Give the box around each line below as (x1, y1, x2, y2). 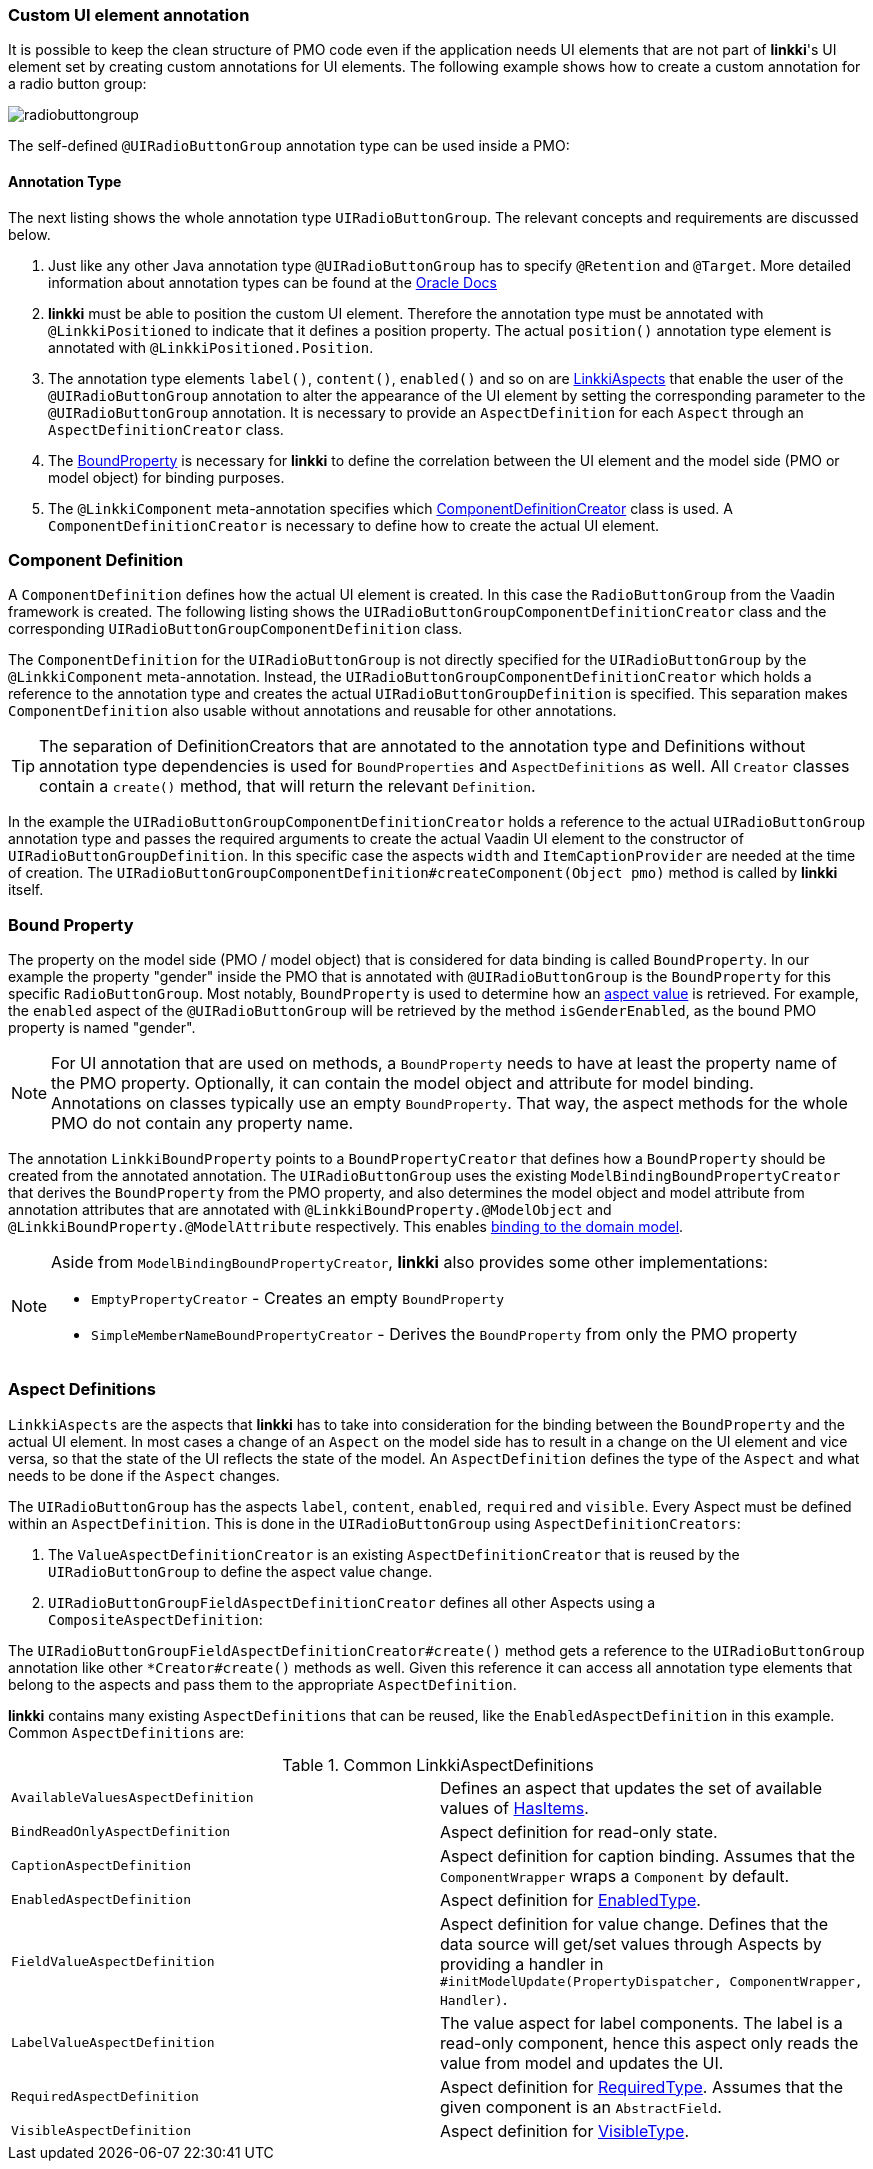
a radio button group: (8, 75, 147, 93)
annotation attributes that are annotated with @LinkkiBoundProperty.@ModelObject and (8, 1201, 612, 1219)
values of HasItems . (440, 1797, 589, 1818)
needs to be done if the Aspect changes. (8, 1466, 280, 1484)
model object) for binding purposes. (48, 468, 285, 486)
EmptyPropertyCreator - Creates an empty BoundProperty (91, 1288, 505, 1309)
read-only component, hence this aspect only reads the (440, 2032, 859, 2053)
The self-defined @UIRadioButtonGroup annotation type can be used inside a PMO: (8, 137, 570, 155)
